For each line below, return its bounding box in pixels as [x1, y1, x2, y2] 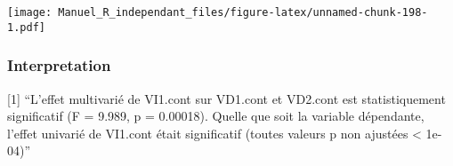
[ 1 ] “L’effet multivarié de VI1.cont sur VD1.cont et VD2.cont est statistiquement [7, 89, 446, 107]
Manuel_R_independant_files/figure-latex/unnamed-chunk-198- [58, 6, 428, 19]
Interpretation [7, 54, 111, 76]
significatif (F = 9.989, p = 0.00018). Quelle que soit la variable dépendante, [7, 107, 425, 125]
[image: [7, 6, 53, 19]
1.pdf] [7, 20, 45, 34]
